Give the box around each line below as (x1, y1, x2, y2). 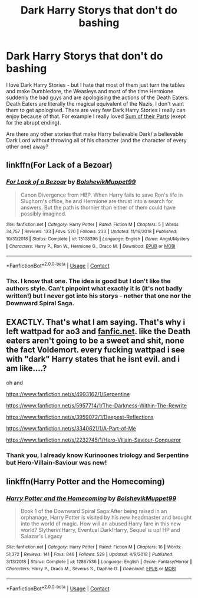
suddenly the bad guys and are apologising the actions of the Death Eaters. (6, 94, 190, 101)
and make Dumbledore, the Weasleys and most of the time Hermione (6, 87, 174, 94)
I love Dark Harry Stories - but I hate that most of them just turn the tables (6, 81, 185, 89)
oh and (6, 379, 24, 386)
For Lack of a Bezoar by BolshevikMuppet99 (6, 178, 136, 186)
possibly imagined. (20, 210, 67, 217)
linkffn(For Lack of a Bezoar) (6, 160, 113, 170)
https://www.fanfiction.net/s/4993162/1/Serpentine (6, 390, 130, 397)
